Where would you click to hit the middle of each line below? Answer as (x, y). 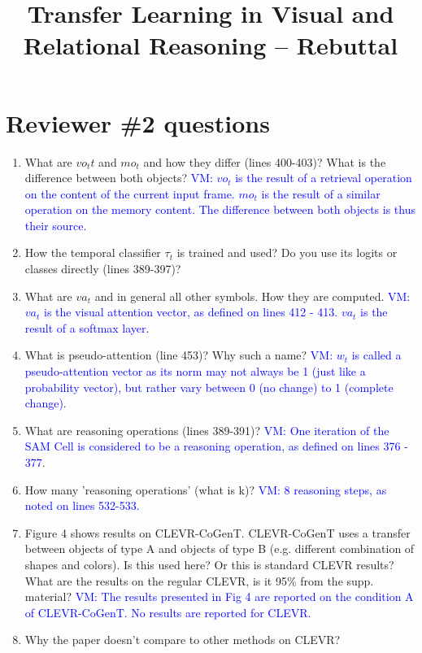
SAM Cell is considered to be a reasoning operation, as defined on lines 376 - (216, 446)
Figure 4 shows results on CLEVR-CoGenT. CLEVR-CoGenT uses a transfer (218, 532)
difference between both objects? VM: (119, 178)
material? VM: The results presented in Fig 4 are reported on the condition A (219, 596)
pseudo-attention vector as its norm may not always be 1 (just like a (195, 371)
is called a (376, 355)
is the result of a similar (321, 193)
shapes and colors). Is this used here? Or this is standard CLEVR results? (209, 564)
